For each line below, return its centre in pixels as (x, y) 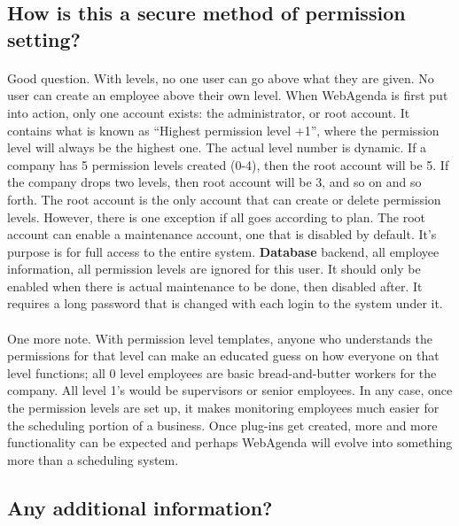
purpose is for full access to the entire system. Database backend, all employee (223, 251)
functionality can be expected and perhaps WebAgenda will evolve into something (230, 442)
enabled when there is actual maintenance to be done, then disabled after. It (215, 286)
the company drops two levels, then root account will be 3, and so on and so (214, 182)
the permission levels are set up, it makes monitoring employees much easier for (223, 408)
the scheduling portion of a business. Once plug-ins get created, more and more (222, 425)
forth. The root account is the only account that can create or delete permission (224, 199)
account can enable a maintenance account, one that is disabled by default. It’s (222, 234)
